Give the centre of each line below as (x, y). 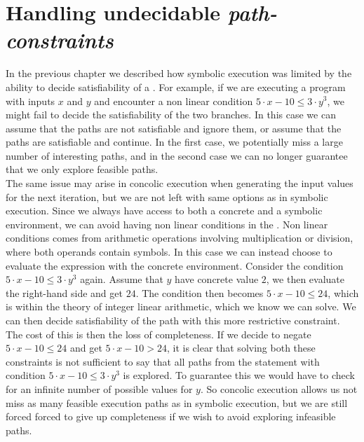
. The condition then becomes (200, 292)
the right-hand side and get (64, 292)
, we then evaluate (305, 279)
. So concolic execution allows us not (279, 388)
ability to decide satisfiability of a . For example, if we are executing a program (176, 87)
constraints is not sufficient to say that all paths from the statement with (163, 361)
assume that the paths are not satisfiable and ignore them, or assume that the (174, 128)
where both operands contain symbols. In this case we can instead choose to (169, 252)
